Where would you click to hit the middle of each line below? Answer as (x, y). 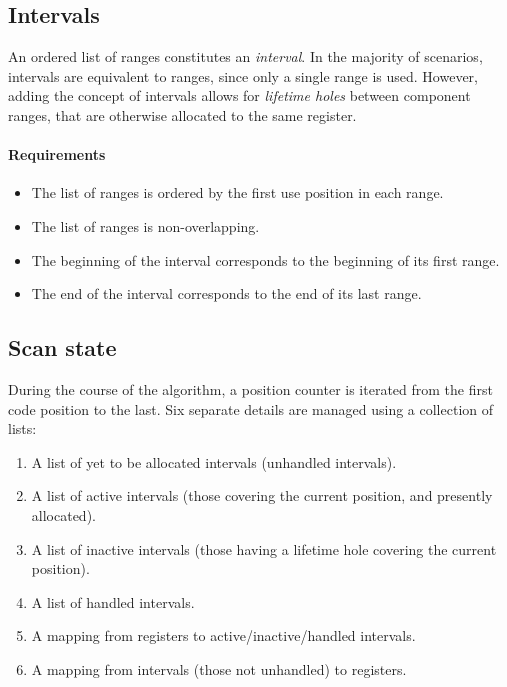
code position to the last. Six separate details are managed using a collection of (251, 408)
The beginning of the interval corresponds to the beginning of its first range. (265, 259)
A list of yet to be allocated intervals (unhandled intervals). (214, 461)
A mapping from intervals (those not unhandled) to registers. (219, 668)
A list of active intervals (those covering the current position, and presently (262, 495)
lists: (22, 428)
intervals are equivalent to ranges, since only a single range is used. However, (243, 75)
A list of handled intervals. (113, 601)
